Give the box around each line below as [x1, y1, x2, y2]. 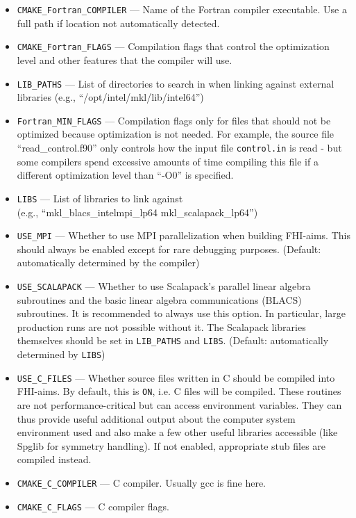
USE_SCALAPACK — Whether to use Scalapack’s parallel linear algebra [17, 278, 311, 293]
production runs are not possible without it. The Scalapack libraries [17, 319, 306, 334]
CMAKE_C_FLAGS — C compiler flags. [17, 499, 169, 513]
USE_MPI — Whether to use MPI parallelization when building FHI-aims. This [17, 228, 350, 243]
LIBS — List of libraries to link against [17, 191, 183, 205]
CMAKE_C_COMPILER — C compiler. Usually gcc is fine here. [17, 475, 266, 489]
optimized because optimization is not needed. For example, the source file [17, 127, 334, 141]
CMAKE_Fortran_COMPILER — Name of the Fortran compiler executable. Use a [17, 2, 347, 16]
